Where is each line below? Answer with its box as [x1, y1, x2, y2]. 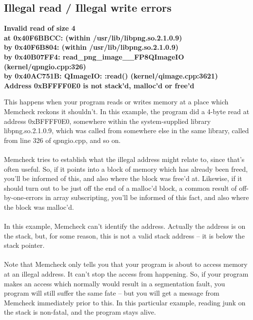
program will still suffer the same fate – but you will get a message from [4, 288, 219, 298]
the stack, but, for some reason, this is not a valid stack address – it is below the [4, 230, 245, 240]
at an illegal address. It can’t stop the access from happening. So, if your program [4, 269, 249, 279]
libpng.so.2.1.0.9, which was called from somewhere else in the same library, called [4, 125, 249, 136]
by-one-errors [4, 192, 43, 202]
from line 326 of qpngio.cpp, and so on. [4, 135, 121, 145]
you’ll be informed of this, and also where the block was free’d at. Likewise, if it [4, 173, 242, 183]
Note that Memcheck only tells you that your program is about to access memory [4, 259, 248, 269]
